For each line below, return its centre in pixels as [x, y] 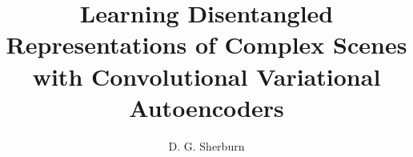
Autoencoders [206, 107]
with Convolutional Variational [206, 76]
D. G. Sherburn [206, 145]
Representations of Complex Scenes [206, 44]
